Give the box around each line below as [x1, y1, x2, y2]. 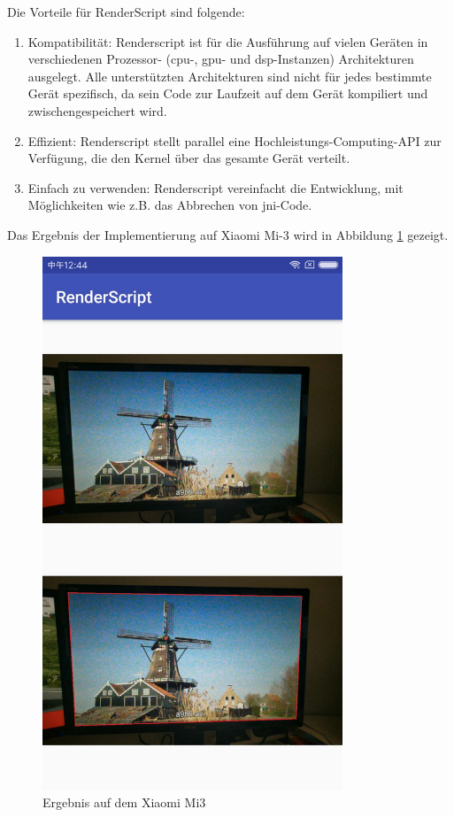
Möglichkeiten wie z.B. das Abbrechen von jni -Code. [27, 196, 312, 214]
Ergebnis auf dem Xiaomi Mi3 [42, 793, 206, 812]
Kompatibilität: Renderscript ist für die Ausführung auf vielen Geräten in [27, 32, 428, 50]
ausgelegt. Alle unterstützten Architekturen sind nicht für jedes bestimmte [27, 66, 432, 85]
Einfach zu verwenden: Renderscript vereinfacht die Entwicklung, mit [27, 178, 404, 197]
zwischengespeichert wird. [27, 101, 167, 119]
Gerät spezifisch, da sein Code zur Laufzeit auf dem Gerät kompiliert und [27, 84, 428, 103]
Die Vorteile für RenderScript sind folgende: [7, 3, 245, 20]
